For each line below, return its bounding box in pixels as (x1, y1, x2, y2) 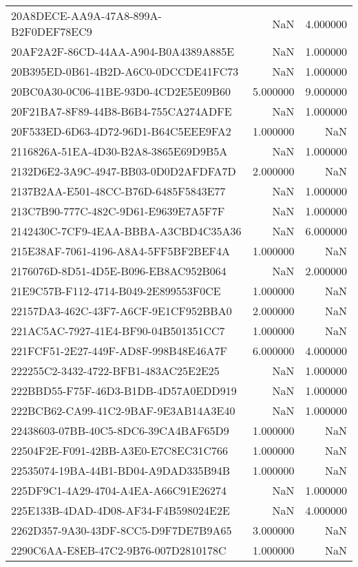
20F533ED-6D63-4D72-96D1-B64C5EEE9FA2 (11, 123, 231, 139)
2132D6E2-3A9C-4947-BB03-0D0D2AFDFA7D (11, 163, 236, 179)
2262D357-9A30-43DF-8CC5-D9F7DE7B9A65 (11, 522, 232, 538)
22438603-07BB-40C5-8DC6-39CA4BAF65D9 (11, 422, 229, 438)
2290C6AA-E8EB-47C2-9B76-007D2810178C (11, 542, 227, 558)
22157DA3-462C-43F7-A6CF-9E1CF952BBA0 (11, 303, 232, 319)
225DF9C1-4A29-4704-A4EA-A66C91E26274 (11, 482, 227, 498)
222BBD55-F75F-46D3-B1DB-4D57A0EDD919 (11, 383, 237, 398)
